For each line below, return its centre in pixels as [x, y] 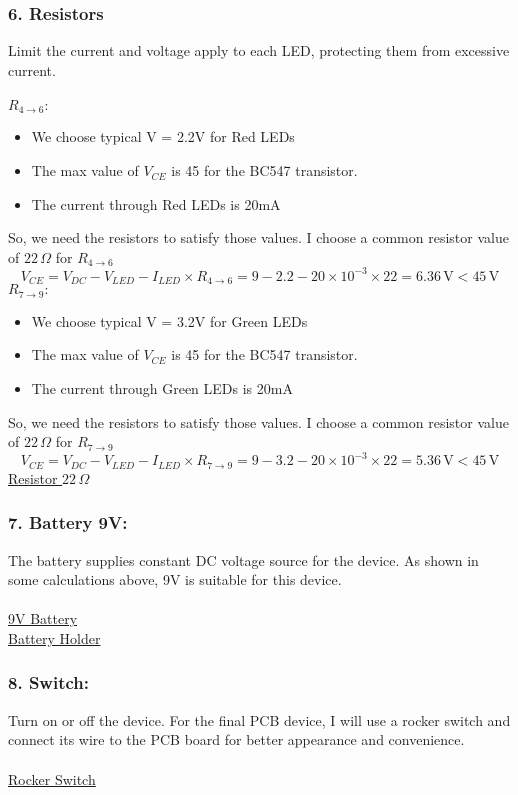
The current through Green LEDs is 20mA [162, 388]
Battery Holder [54, 637]
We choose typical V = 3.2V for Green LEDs [169, 320]
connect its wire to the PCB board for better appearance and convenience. [236, 739]
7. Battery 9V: [68, 522]
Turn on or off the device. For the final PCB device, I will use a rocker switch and [259, 719]
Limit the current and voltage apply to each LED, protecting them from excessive [259, 50]
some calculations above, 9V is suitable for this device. [175, 579]
